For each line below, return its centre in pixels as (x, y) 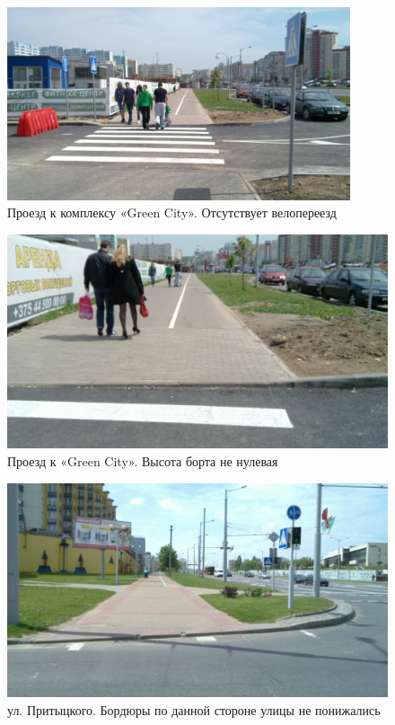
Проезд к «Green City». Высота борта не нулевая (143, 460)
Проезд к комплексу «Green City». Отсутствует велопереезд (172, 212)
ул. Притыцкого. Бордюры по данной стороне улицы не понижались (194, 709)
